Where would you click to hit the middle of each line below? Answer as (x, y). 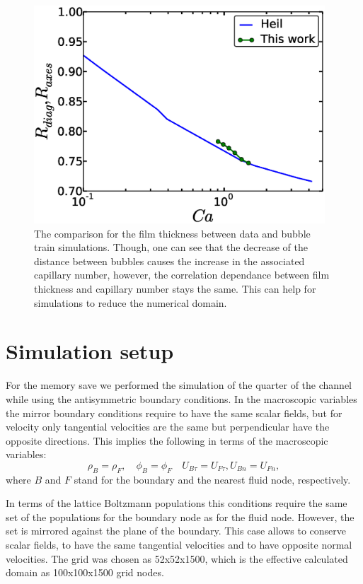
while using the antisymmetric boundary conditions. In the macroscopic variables (181, 398)
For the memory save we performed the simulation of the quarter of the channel (179, 385)
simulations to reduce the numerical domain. (131, 302)
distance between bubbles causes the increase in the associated (169, 261)
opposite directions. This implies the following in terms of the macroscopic (167, 440)
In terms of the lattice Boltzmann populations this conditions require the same (177, 503)
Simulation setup (90, 351)
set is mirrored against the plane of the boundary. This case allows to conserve (176, 531)
